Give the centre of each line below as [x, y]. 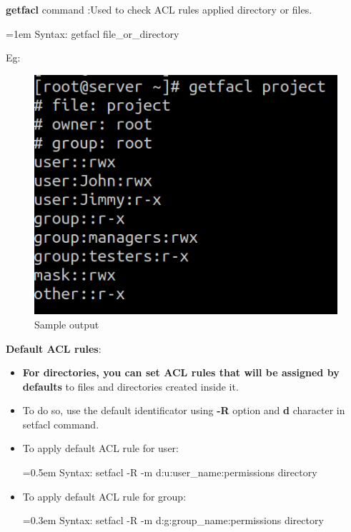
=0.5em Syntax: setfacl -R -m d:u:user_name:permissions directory [170, 472]
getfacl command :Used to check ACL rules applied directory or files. [159, 9]
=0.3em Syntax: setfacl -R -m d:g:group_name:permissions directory [173, 520]
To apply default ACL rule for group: [104, 496]
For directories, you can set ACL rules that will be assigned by [181, 372]
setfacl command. [61, 424]
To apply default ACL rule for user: [100, 448]
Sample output [67, 324]
